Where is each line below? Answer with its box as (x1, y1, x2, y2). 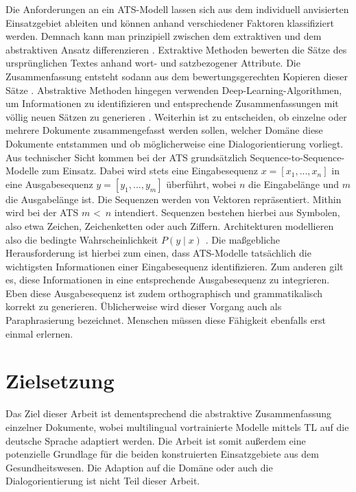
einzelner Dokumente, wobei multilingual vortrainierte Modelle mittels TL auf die (5, 419, 349, 434)
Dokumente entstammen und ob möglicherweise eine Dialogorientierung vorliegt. (5, 136, 344, 150)
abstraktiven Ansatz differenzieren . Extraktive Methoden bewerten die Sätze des (5, 42, 347, 56)
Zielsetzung (5, 366, 115, 395)
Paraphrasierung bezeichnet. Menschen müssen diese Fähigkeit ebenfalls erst (5, 313, 327, 327)
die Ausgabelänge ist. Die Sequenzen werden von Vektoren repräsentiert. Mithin (5, 191, 342, 206)
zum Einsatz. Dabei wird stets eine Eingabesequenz (41, 163, 259, 178)
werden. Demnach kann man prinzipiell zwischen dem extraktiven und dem (5, 29, 322, 43)
